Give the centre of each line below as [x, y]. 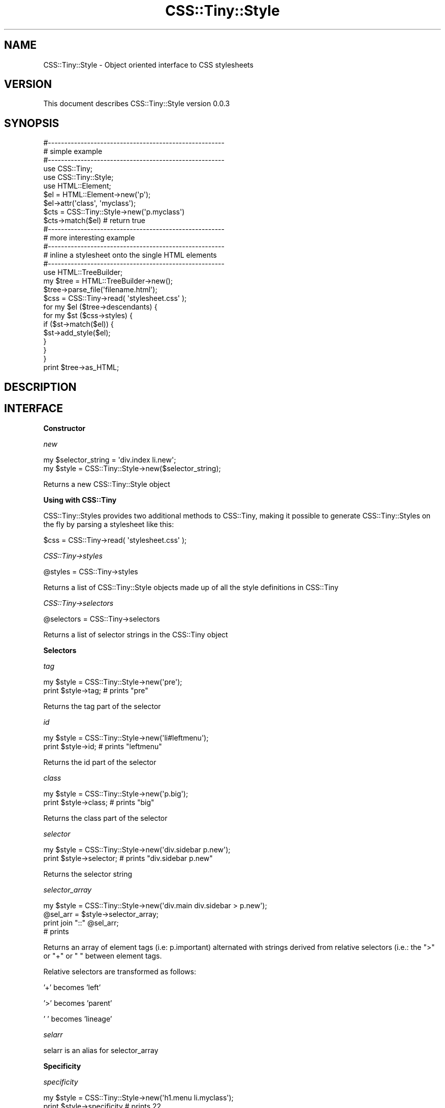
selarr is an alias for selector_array [101, 1050]
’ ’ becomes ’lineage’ [78, 1019]
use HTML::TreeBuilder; [83, 272]
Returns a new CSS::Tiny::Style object [107, 484]
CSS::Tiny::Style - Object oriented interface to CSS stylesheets [148, 65]
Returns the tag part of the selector [102, 706]
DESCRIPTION [40, 387]
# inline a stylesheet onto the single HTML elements [130, 255]
